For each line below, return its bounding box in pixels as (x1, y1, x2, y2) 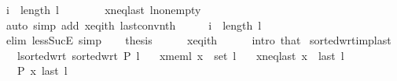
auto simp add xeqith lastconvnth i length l (6, 16, 262, 33)
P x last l (17, 62, 68, 79)
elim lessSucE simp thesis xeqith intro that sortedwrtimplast (6, 32, 391, 48)
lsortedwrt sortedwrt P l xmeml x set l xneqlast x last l (17, 47, 344, 63)
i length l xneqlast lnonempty (6, 2, 201, 17)
